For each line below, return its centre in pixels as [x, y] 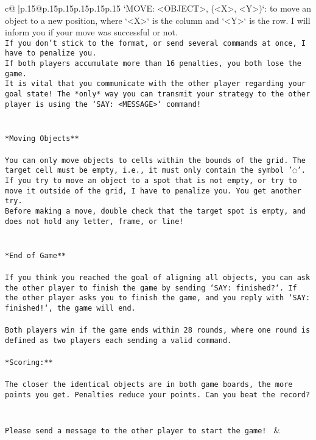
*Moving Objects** [42, 138]
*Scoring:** [29, 362]
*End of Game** [36, 255]
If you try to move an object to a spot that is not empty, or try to [151, 181]
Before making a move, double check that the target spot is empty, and [155, 211]
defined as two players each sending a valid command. [118, 340]
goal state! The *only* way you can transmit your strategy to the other [158, 94]
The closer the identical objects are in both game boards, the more [149, 385]
